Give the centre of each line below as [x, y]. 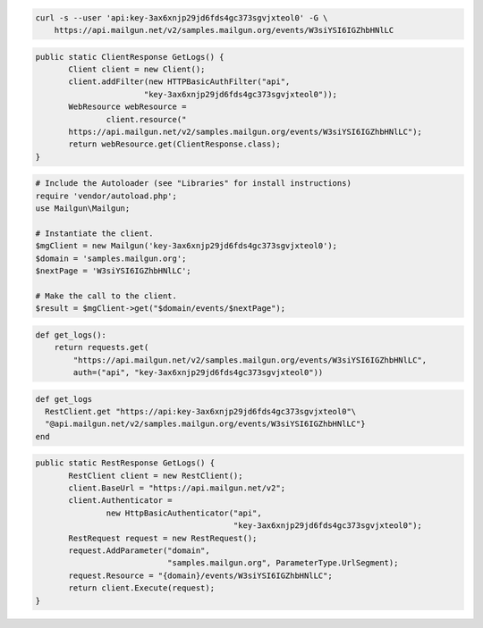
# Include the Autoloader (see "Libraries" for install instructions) [194, 184]
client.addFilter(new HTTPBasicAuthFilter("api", [179, 82]
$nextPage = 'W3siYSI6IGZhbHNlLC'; [113, 271]
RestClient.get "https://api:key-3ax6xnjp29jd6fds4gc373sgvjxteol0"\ [201, 411]
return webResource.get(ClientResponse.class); [174, 144]
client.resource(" [146, 119]
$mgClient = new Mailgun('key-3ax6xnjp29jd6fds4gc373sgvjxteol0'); [186, 246]
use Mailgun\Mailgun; [83, 209]
